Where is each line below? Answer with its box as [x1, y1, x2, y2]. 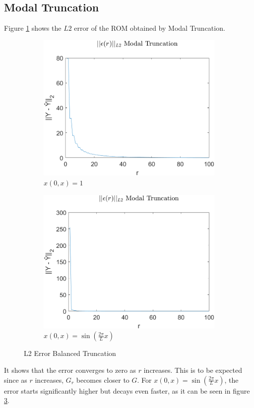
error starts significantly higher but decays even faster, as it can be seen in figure [4, 385, 250, 396]
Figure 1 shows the [4, 23, 62, 33]
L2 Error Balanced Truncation [24, 348, 116, 358]
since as [4, 374, 27, 385]
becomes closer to [76, 374, 129, 385]
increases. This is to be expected [143, 364, 242, 375]
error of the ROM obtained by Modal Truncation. [74, 23, 225, 33]
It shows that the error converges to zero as [4, 364, 136, 375]
